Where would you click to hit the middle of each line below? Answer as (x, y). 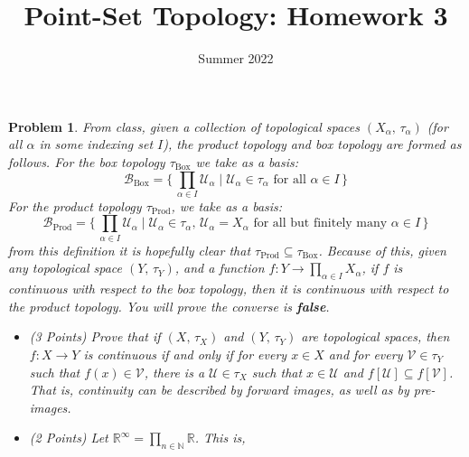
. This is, (220, 438)
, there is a (174, 372)
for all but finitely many (320, 224)
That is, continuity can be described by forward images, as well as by (219, 390)
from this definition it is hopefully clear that (130, 250)
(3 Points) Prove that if (95, 336)
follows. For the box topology (87, 161)
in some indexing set (96, 144)
